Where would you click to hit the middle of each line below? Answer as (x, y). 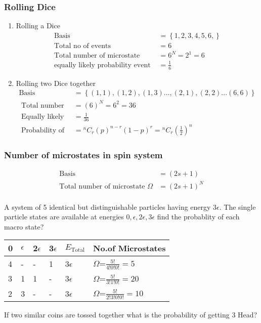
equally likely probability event (102, 65)
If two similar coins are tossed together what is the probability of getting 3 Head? (131, 314)
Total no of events (83, 46)
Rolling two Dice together (56, 83)
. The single (237, 206)
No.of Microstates (129, 248)
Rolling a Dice (38, 26)
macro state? (24, 226)
